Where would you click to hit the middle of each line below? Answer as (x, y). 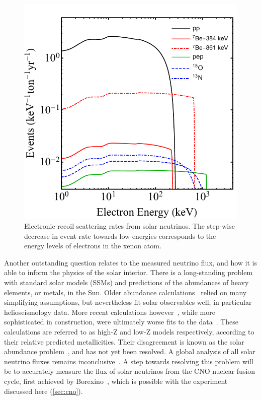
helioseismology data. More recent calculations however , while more (110, 312)
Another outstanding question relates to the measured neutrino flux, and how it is (131, 262)
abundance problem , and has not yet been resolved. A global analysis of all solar (130, 351)
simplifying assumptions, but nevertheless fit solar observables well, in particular (128, 302)
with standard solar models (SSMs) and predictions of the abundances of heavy (126, 282)
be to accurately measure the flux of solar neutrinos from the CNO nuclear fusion (130, 371)
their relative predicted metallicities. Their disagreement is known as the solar (124, 341)
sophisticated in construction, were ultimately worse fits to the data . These (121, 322)
